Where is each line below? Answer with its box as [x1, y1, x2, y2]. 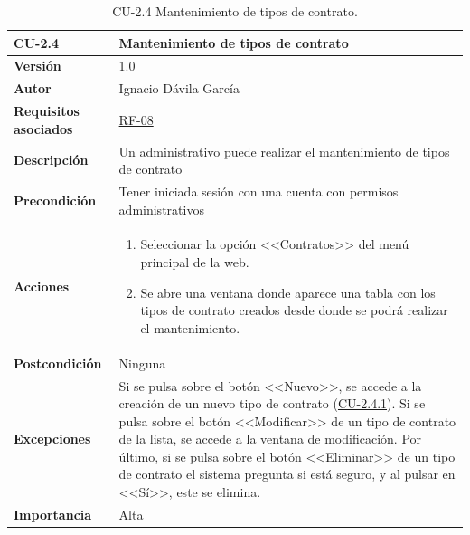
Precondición [14, 190, 97, 209]
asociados [14, 119, 73, 138]
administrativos [118, 199, 204, 218]
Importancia [14, 504, 92, 523]
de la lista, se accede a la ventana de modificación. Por [118, 429, 422, 448]
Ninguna [118, 353, 166, 372]
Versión [14, 56, 61, 75]
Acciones [14, 276, 70, 295]
